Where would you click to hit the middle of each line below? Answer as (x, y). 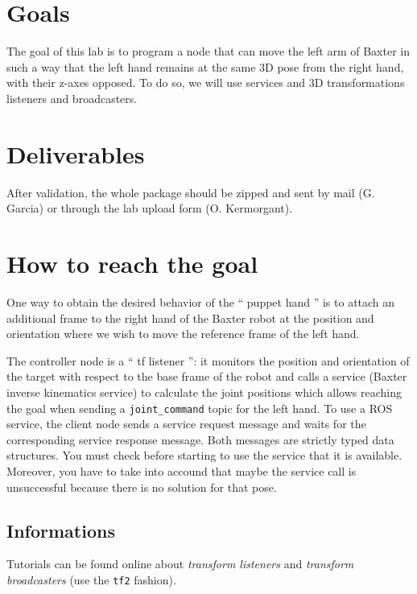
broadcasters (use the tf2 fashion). (91, 579)
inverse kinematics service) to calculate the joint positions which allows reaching (204, 392)
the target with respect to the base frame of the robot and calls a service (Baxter (207, 376)
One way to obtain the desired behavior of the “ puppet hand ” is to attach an (201, 301)
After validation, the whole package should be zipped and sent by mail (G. (191, 192)
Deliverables (76, 153)
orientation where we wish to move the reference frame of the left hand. (183, 334)
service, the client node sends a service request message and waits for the (186, 424)
